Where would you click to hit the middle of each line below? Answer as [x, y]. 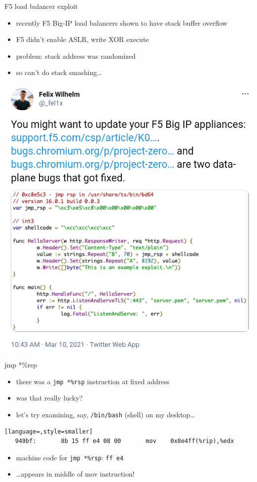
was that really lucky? [49, 398]
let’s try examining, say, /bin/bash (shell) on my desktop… [105, 414]
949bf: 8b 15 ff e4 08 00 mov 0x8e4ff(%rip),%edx [125, 441]
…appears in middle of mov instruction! [75, 474]
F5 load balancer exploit [41, 6]
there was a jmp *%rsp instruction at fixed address [93, 381]
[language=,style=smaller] [49, 431]
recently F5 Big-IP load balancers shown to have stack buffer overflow [122, 22]
